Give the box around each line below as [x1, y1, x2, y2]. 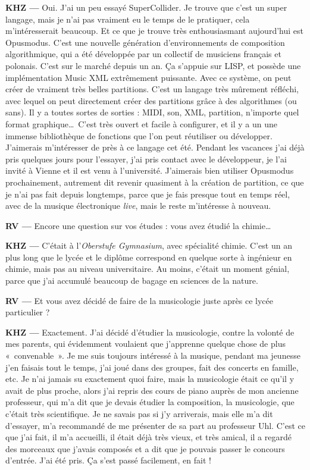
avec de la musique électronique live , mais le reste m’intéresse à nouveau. [5, 199, 271, 212]
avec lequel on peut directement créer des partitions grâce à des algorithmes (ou [5, 94, 297, 106]
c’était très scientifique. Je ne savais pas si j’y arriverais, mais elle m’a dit [5, 408, 273, 419]
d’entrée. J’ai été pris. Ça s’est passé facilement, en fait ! [5, 454, 211, 466]
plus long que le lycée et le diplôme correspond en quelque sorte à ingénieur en [5, 250, 292, 263]
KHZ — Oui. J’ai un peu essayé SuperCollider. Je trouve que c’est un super [5, 1, 287, 13]
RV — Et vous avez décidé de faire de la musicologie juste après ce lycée [5, 294, 274, 306]
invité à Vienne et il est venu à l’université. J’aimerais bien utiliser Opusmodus [5, 164, 294, 177]
